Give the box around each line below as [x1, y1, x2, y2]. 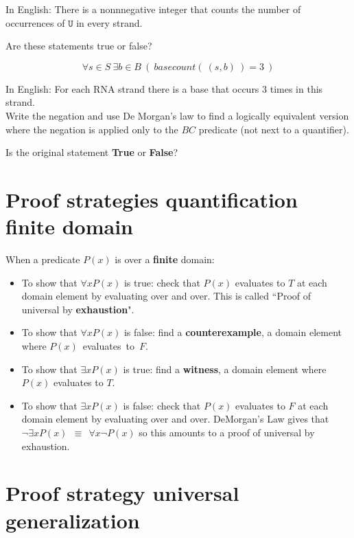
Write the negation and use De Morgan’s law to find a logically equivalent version [5, 108, 349, 122]
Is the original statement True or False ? [5, 145, 178, 159]
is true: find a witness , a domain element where [123, 361, 327, 376]
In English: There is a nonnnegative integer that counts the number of [5, 2, 301, 16]
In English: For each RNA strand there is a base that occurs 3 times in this [5, 81, 323, 96]
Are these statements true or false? [5, 38, 152, 53]
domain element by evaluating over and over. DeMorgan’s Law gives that [21, 412, 329, 426]
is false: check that [123, 398, 201, 412]
